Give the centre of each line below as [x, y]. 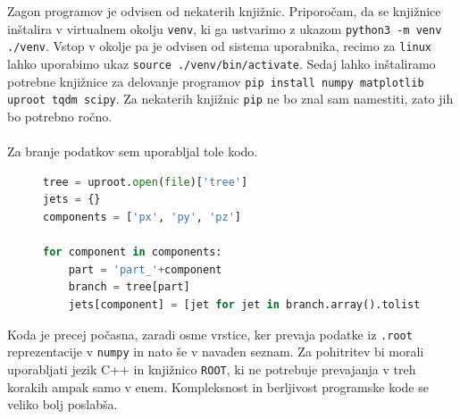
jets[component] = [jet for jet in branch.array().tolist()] [254, 305]
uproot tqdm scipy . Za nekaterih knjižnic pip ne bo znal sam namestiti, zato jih [230, 99]
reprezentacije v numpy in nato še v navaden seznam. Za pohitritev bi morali [216, 352]
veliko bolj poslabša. [63, 404]
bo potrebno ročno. [60, 117]
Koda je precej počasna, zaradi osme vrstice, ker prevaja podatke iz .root [210, 334]
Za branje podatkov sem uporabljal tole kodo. [133, 151]
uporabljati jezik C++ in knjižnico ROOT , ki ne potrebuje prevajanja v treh [212, 369]
